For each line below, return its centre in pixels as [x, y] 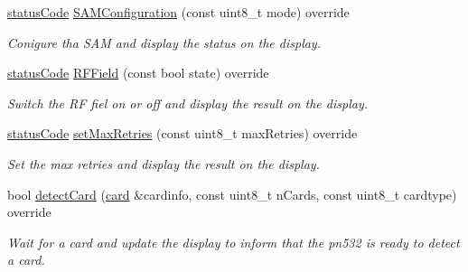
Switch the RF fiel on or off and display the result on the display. [187, 103]
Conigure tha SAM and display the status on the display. [164, 42]
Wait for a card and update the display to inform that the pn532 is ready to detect [234, 242]
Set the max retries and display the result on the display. [164, 163]
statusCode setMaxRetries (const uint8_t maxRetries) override [183, 133]
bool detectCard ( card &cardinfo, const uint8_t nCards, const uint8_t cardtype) [232, 194]
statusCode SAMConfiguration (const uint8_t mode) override [178, 12]
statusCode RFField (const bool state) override [138, 73]
